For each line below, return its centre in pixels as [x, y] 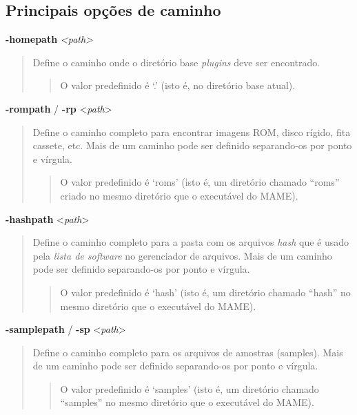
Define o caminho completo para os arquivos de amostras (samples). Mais [188, 352]
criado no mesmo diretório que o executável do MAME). [179, 195]
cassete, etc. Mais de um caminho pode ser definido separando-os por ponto [192, 145]
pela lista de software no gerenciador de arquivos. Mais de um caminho [182, 255]
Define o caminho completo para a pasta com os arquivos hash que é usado [191, 242]
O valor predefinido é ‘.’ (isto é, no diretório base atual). [178, 85]
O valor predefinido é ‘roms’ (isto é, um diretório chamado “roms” [200, 182]
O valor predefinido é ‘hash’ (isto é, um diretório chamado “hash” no [205, 292]
